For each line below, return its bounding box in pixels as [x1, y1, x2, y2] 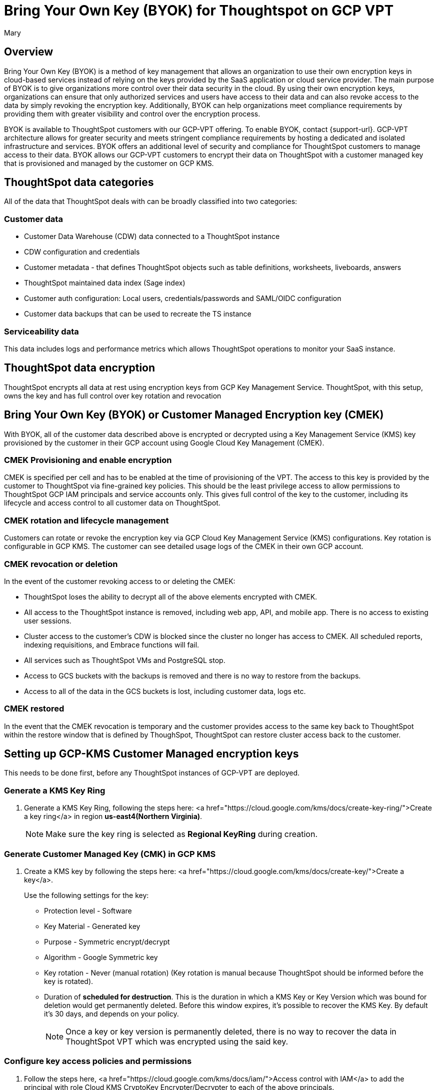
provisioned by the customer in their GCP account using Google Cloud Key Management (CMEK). [4, 438, 324, 447]
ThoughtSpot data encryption [4, 361, 155, 374]
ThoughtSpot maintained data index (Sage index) [24, 278, 185, 287]
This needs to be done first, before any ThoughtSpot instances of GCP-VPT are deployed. [4, 768, 300, 777]
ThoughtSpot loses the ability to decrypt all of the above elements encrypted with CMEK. [24, 592, 317, 601]
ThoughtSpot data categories [4, 176, 154, 189]
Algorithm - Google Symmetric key [44, 952, 158, 961]
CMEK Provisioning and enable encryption [4, 455, 172, 465]
